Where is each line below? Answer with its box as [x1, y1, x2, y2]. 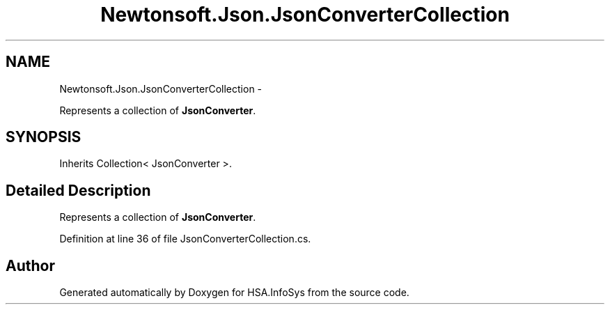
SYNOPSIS [6, 128, 81, 146]
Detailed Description [6, 181, 151, 199]
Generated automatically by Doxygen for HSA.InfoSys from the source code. [59, 286, 409, 299]
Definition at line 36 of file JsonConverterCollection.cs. [59, 233, 311, 245]
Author [6, 256, 55, 274]
